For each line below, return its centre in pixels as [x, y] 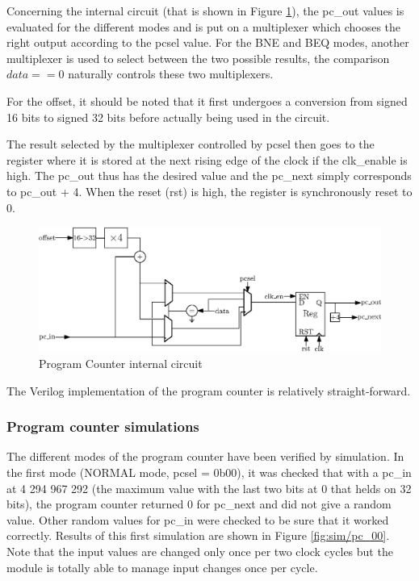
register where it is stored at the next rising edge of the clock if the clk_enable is [207, 159]
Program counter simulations [103, 426]
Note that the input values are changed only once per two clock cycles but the [200, 551]
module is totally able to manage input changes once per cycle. [162, 567]
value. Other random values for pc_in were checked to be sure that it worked [198, 519]
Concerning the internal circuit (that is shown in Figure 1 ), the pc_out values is [205, 10]
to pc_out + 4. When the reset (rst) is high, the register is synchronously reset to [209, 191]
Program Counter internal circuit [121, 363]
